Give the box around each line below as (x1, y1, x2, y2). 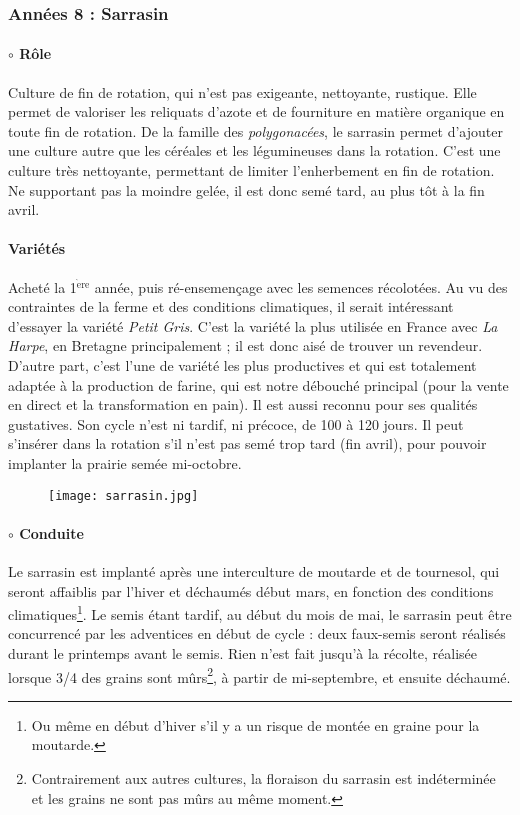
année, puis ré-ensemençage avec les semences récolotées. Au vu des (94, 276, 508, 297)
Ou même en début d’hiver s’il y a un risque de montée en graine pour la (31, 714, 480, 735)
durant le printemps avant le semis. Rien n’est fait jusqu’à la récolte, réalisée (8, 643, 477, 664)
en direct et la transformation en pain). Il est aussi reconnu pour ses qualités (8, 394, 478, 415)
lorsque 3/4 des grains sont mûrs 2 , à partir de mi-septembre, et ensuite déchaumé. (8, 663, 511, 687)
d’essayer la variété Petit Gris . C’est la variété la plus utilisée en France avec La (8, 315, 498, 336)
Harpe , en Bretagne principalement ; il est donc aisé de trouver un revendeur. (8, 335, 483, 356)
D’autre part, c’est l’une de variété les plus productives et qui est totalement (8, 354, 477, 375)
